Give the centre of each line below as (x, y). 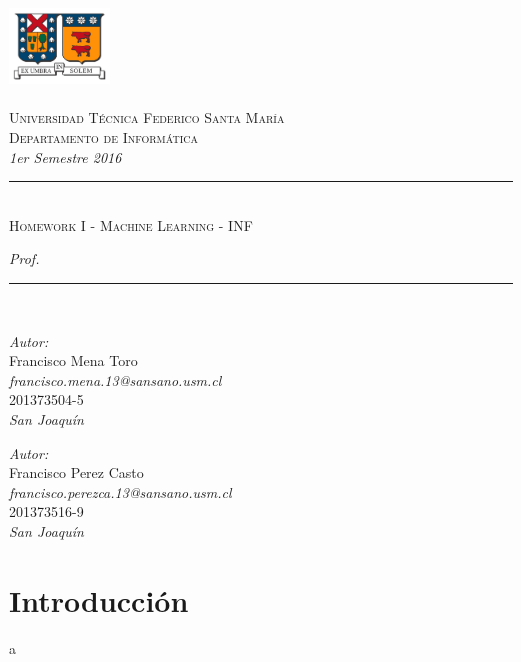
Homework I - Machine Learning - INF (131, 224)
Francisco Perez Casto (76, 472)
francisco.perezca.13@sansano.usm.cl (120, 491)
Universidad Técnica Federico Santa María (147, 117)
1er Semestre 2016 (65, 156)
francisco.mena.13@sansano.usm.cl (115, 379)
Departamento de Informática (103, 137)
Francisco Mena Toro (73, 360)
